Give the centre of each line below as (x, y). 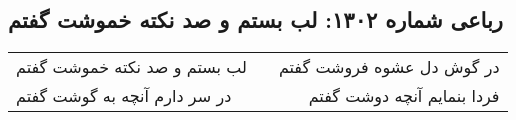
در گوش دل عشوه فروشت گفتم (389, 67)
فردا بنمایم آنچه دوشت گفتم (404, 96)
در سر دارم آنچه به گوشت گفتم (124, 96)
